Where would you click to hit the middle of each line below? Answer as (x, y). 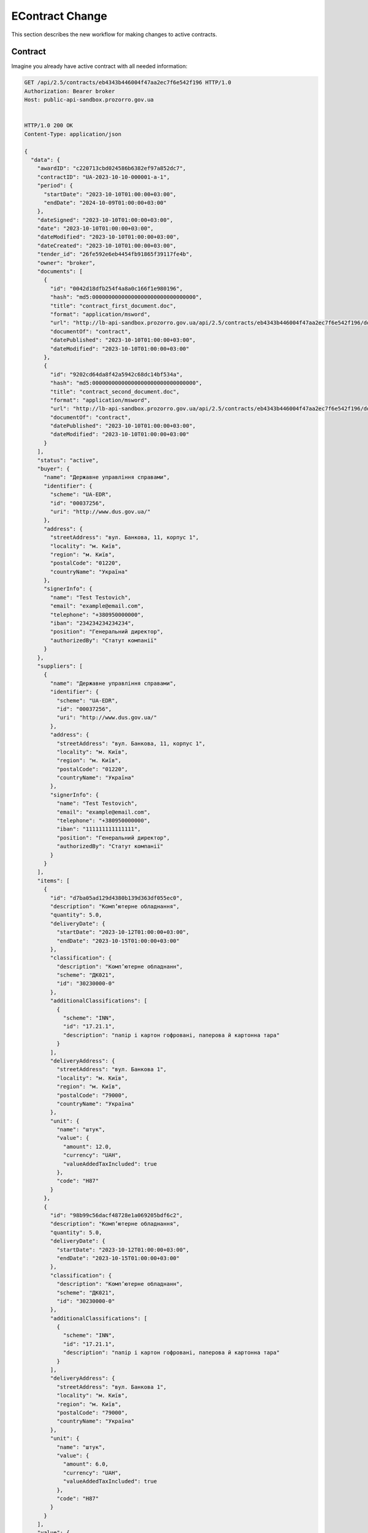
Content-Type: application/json (73, 134)
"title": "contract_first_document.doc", (113, 306)
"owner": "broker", (67, 263)
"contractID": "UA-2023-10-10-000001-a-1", (103, 177)
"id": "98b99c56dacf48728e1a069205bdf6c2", (117, 1215)
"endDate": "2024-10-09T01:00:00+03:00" (105, 203)
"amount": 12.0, (87, 1146)
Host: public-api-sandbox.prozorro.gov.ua (89, 100)
